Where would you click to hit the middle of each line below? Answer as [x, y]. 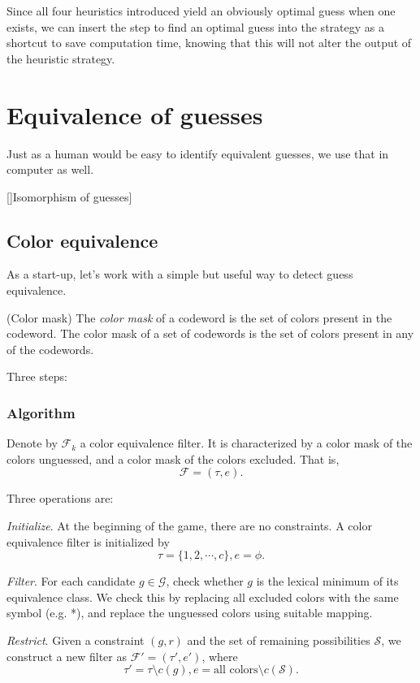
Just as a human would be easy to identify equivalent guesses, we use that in [198, 153]
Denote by [32, 443]
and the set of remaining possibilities [279, 640]
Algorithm [41, 412]
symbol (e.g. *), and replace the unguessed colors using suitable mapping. [190, 613]
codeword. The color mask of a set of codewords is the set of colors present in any [210, 333]
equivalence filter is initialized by [88, 541]
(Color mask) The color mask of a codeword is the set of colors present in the [199, 317]
